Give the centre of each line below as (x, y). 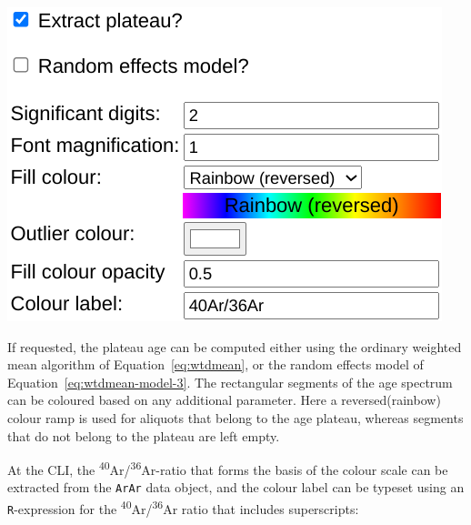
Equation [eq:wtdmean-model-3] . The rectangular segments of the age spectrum (230, 382)
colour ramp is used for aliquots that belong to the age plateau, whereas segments (235, 417)
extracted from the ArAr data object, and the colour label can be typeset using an (236, 487)
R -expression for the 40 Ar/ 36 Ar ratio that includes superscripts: (183, 507)
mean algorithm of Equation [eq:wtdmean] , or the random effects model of (215, 364)
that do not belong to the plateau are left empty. (144, 435)
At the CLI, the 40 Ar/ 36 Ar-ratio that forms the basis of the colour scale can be (228, 468)
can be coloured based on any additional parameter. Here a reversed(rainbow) (224, 400)
